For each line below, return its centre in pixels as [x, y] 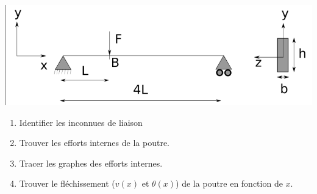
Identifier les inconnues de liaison [81, 122]
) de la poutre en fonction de [229, 183]
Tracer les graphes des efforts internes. [91, 163]
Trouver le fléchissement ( [67, 183]
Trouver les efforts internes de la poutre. [94, 143]
